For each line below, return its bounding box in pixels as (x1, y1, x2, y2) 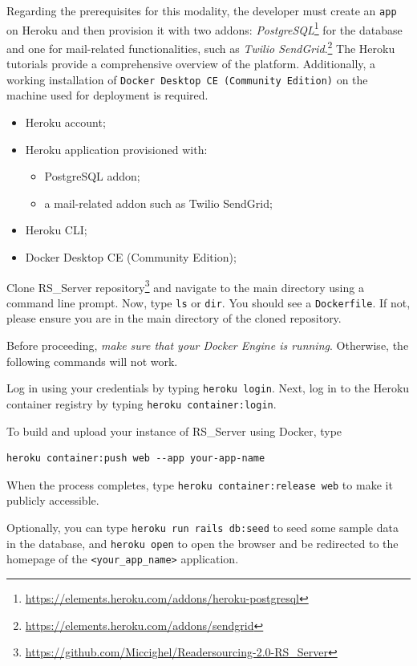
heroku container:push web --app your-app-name (6, 453, 265, 465)
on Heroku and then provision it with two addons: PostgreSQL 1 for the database (6, 18, 403, 38)
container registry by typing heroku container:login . (6, 395, 277, 412)
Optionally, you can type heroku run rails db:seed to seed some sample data (6, 519, 399, 535)
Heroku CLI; (25, 221, 87, 238)
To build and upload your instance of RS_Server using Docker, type (6, 422, 342, 439)
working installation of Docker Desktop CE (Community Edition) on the (6, 71, 368, 87)
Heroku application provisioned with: (25, 140, 208, 157)
